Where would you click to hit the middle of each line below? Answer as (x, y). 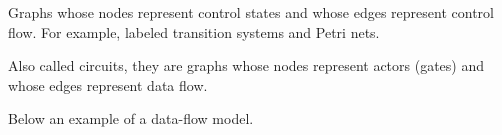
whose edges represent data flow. (108, 84)
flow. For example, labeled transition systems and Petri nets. (194, 31)
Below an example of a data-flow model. (131, 118)
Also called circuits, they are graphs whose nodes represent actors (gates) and (246, 65)
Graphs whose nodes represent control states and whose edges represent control (251, 12)
